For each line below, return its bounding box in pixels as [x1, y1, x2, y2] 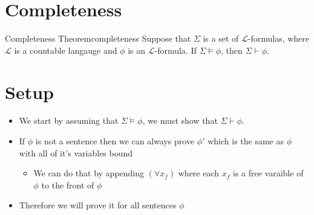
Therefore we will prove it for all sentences [19, 199, 177, 211]
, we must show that [142, 114, 218, 127]
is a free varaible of [232, 167, 304, 179]
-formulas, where [247, 32, 310, 45]
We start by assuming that [19, 114, 119, 127]
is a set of [203, 32, 239, 45]
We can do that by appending [33, 167, 145, 179]
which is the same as [208, 135, 284, 147]
